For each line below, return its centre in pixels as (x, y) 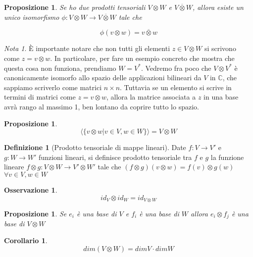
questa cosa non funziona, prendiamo (60, 68)
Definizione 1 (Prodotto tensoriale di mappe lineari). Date (95, 147)
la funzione (227, 157)
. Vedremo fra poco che (176, 68)
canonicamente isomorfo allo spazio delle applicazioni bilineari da (103, 77)
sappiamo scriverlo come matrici (53, 87)
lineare (14, 167)
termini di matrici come (40, 97)
